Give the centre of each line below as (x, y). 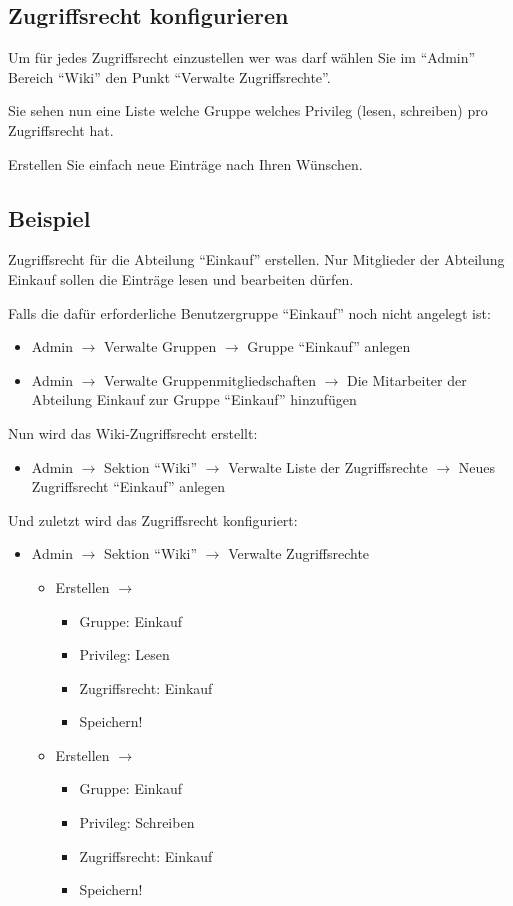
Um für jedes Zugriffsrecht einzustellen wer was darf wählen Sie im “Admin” (242, 57)
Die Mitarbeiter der (407, 379)
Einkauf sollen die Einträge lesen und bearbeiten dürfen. (181, 278)
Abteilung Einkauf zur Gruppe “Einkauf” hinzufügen (194, 399)
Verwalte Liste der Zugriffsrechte (328, 466)
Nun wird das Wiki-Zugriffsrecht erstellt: (133, 432)
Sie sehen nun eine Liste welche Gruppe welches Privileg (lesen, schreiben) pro (248, 110)
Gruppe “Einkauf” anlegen (329, 346)
